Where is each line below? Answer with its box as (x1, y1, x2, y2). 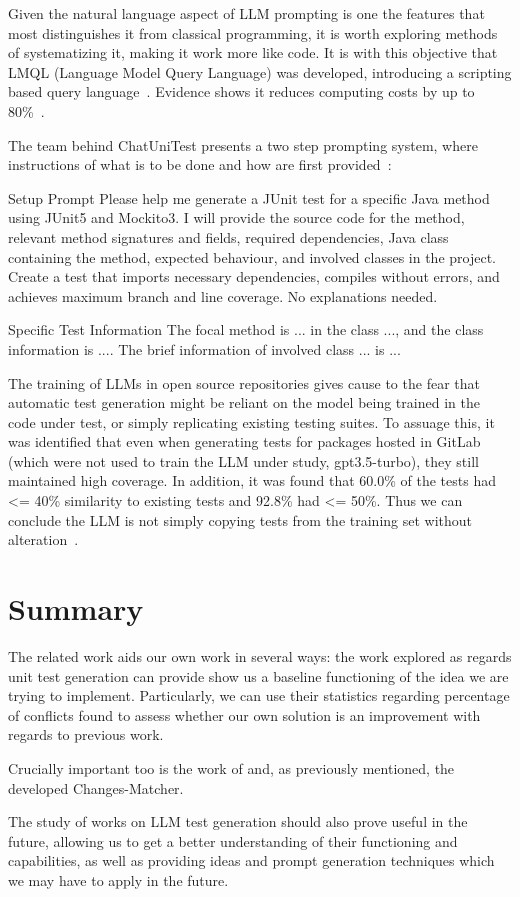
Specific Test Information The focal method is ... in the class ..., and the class (8, 319, 484, 340)
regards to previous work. (8, 724, 164, 745)
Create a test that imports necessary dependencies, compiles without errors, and (8, 266, 500, 287)
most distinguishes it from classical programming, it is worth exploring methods (8, 22, 498, 43)
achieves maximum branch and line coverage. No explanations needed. (8, 285, 438, 306)
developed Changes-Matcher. (8, 777, 184, 798)
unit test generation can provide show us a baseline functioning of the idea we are (8, 665, 509, 686)
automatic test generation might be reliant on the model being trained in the (8, 392, 480, 413)
